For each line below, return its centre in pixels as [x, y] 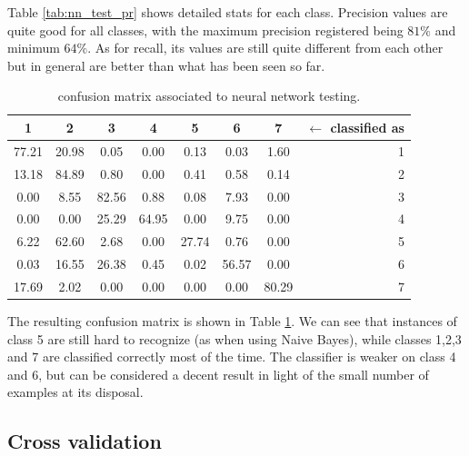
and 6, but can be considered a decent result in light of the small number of [218, 374]
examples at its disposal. [75, 392]
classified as [367, 127]
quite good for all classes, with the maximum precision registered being [205, 30]
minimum [34, 48]
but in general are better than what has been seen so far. [166, 65]
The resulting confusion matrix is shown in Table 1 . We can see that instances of [232, 320]
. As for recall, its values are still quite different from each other [265, 48]
